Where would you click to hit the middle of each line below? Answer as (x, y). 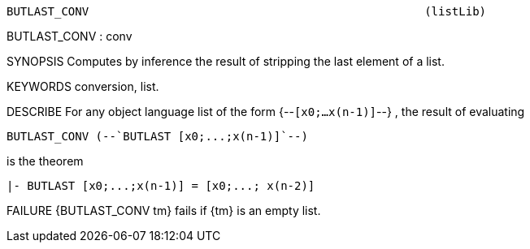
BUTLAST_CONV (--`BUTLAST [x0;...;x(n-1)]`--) (157, 136)
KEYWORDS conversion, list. (83, 86)
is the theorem (45, 161)
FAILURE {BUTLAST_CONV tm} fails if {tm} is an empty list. (164, 210)
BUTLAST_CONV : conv (70, 36)
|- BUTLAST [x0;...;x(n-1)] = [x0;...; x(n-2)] (161, 186)
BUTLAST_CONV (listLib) (247, 11)
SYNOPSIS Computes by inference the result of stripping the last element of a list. (226, 61)
